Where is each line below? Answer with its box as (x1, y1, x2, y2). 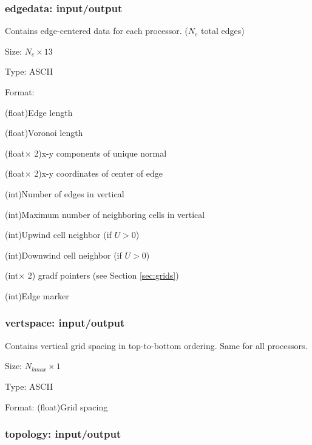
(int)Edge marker (5, 289, 69, 302)
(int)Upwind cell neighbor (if (5, 228, 112, 241)
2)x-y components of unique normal (34, 146, 167, 159)
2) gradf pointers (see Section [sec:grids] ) (27, 269, 179, 282)
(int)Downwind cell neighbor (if (5, 248, 122, 261)
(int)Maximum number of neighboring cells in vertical (5, 208, 205, 220)
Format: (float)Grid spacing (5, 400, 108, 413)
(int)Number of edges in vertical (5, 187, 124, 200)
